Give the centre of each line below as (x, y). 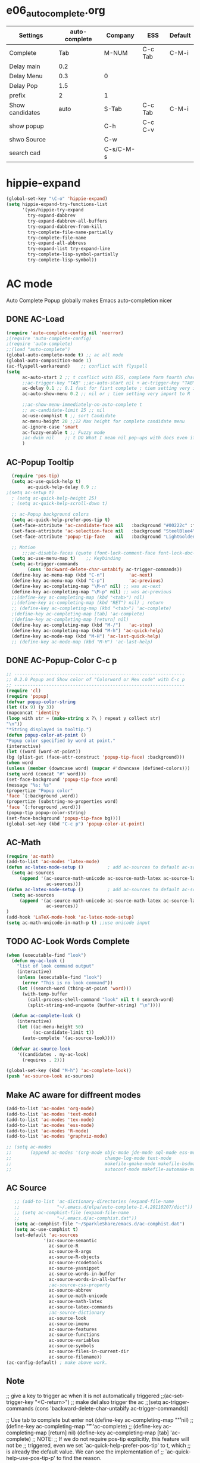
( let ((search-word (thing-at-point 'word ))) (74, 988)
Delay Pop (24, 85)
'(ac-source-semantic (70, 1240)
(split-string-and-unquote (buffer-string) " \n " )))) (94, 1005)
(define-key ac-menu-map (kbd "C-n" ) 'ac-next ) (82, 575)
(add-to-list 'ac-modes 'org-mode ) (50, 1109)
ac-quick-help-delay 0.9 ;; (62, 487)
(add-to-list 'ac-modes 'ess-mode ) (50, 1125)
